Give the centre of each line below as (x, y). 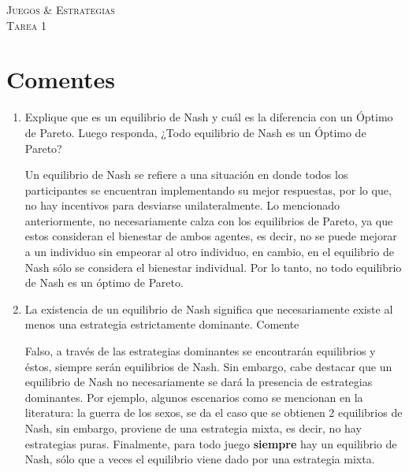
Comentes (61, 79)
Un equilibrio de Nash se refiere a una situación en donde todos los (186, 175)
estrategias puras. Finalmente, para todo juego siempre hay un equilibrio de (211, 443)
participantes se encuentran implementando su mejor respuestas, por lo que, (208, 190)
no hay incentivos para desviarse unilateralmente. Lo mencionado (182, 205)
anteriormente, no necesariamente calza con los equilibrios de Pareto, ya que (209, 220)
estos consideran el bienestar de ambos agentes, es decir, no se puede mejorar (211, 236)
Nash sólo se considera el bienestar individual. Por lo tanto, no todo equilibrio (213, 267)
